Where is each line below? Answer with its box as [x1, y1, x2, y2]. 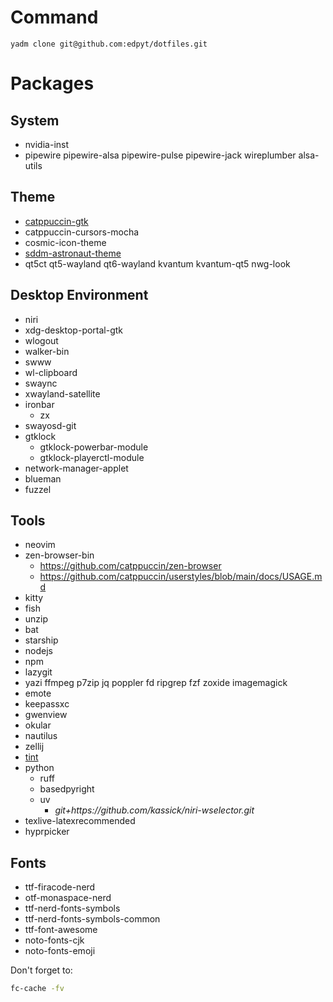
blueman [24, 472, 62, 485]
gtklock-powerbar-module [39, 441, 149, 453]
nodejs [24, 645, 53, 657]
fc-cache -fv [10, 984, 65, 994]
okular [24, 719, 52, 731]
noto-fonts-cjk [24, 934, 85, 946]
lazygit [24, 666, 53, 678]
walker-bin [24, 345, 70, 357]
